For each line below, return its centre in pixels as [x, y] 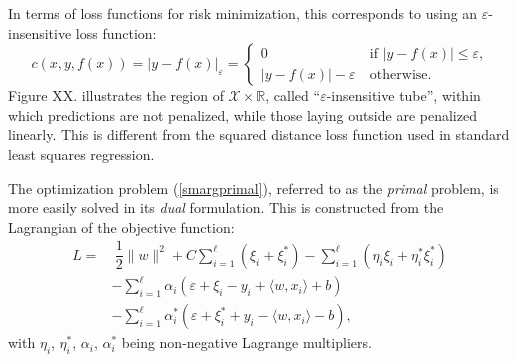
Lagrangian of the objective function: [121, 226]
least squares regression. [81, 153]
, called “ [293, 95]
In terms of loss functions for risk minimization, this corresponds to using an [243, 13]
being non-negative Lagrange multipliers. [246, 342]
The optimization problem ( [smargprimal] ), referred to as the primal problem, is [253, 187]
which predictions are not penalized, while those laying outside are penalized [242, 114]
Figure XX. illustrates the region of [116, 95]
